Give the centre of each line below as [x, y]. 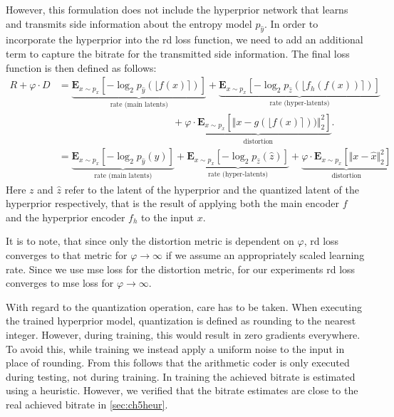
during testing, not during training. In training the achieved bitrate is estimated [181, 376]
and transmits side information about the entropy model [129, 23]
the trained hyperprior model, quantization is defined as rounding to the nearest [181, 321]
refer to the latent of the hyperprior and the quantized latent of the [212, 189]
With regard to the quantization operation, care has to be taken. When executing [184, 306]
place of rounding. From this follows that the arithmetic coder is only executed [178, 363]
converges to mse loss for [60, 283]
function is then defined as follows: [81, 67]
